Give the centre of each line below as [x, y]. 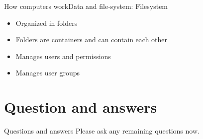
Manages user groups [48, 73]
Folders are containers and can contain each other [92, 39]
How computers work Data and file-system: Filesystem [86, 6]
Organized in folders [47, 23]
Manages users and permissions [63, 56]
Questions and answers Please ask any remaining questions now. [102, 131]
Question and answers [81, 107]
